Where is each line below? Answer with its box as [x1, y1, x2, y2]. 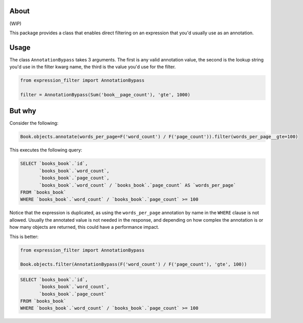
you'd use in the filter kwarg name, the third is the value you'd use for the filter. [9, 64, 176, 70]
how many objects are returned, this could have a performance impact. [9, 224, 160, 230]
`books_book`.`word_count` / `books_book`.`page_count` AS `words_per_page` [39, 182, 236, 188]
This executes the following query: [9, 147, 82, 153]
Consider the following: [9, 120, 59, 126]
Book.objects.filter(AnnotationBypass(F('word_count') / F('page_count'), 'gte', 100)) [20, 262, 247, 267]
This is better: [9, 233, 38, 240]
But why [9, 106, 36, 115]
